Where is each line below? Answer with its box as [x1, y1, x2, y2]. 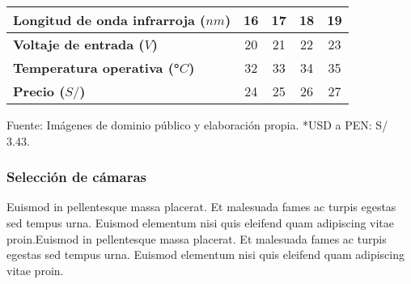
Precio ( [13, 82, 66, 100]
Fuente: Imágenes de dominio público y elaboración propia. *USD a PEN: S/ [6, 117, 388, 133]
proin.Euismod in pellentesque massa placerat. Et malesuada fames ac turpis [6, 230, 387, 247]
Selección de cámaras [6, 167, 146, 187]
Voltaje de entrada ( [13, 35, 145, 53]
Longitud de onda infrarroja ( [13, 11, 206, 29]
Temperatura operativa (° [13, 58, 180, 77]
